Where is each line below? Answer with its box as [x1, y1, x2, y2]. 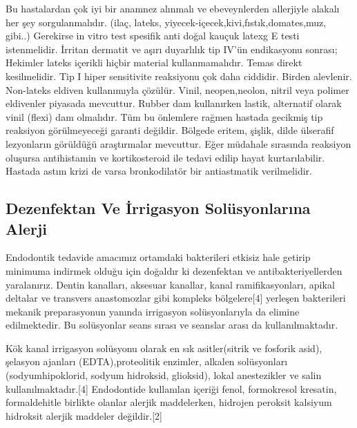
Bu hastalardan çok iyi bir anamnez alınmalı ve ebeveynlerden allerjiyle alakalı [6, 1, 340, 15]
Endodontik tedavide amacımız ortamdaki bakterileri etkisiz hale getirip [6, 250, 311, 264]
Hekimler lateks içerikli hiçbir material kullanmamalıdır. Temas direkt [6, 55, 302, 70]
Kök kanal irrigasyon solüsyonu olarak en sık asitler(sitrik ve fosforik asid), [6, 340, 322, 355]
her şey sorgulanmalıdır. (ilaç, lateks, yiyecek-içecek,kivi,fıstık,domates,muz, [6, 14, 327, 29]
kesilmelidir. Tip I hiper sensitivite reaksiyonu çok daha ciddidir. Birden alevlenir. [6, 68, 352, 83]
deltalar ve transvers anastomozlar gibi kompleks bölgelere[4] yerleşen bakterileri [6, 291, 346, 305]
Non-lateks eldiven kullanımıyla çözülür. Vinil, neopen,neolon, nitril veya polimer [6, 82, 349, 97]
